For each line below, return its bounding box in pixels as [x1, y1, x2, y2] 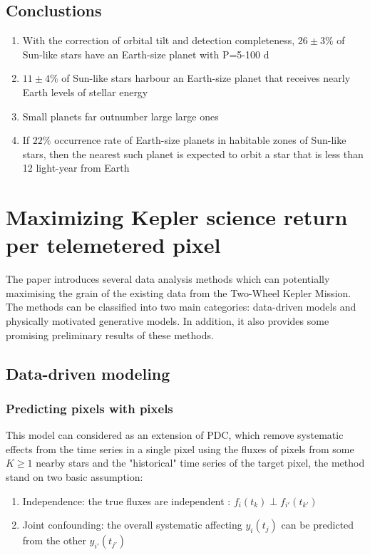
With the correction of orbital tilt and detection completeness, [22, 33, 295, 48]
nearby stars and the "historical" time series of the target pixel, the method [36, 455, 365, 470]
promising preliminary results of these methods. [6, 327, 214, 342]
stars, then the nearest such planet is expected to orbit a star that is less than [22, 146, 364, 161]
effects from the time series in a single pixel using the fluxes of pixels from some [6, 441, 354, 456]
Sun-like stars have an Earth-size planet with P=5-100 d [22, 46, 269, 61]
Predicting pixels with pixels [6, 399, 173, 417]
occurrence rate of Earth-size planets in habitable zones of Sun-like [54, 133, 346, 147]
